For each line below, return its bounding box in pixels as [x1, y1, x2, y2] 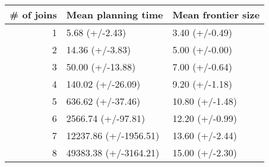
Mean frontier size [172, 8, 260, 21]
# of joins [10, 8, 57, 21]
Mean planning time [66, 8, 163, 21]
